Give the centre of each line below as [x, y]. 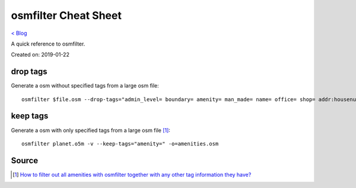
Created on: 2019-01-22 [40, 55]
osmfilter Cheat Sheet [66, 15]
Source [25, 161]
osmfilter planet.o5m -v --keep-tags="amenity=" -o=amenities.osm [120, 144]
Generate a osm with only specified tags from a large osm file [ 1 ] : [90, 130]
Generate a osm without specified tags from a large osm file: [85, 86]
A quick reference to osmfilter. [48, 44]
